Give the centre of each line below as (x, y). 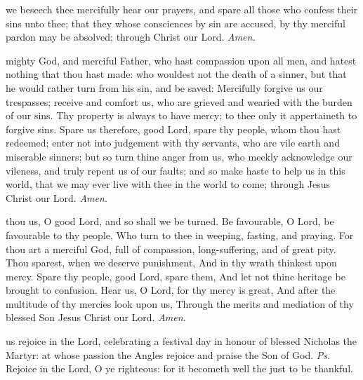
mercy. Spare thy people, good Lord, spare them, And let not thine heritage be (176, 276)
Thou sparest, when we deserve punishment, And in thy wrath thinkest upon (171, 263)
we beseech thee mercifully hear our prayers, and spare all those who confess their (182, 9)
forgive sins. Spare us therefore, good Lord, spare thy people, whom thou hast (173, 129)
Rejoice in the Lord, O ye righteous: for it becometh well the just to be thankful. (179, 368)
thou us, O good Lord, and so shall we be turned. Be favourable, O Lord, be (170, 221)
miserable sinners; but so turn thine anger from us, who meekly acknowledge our (179, 156)
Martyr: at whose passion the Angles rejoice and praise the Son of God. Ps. (168, 354)
